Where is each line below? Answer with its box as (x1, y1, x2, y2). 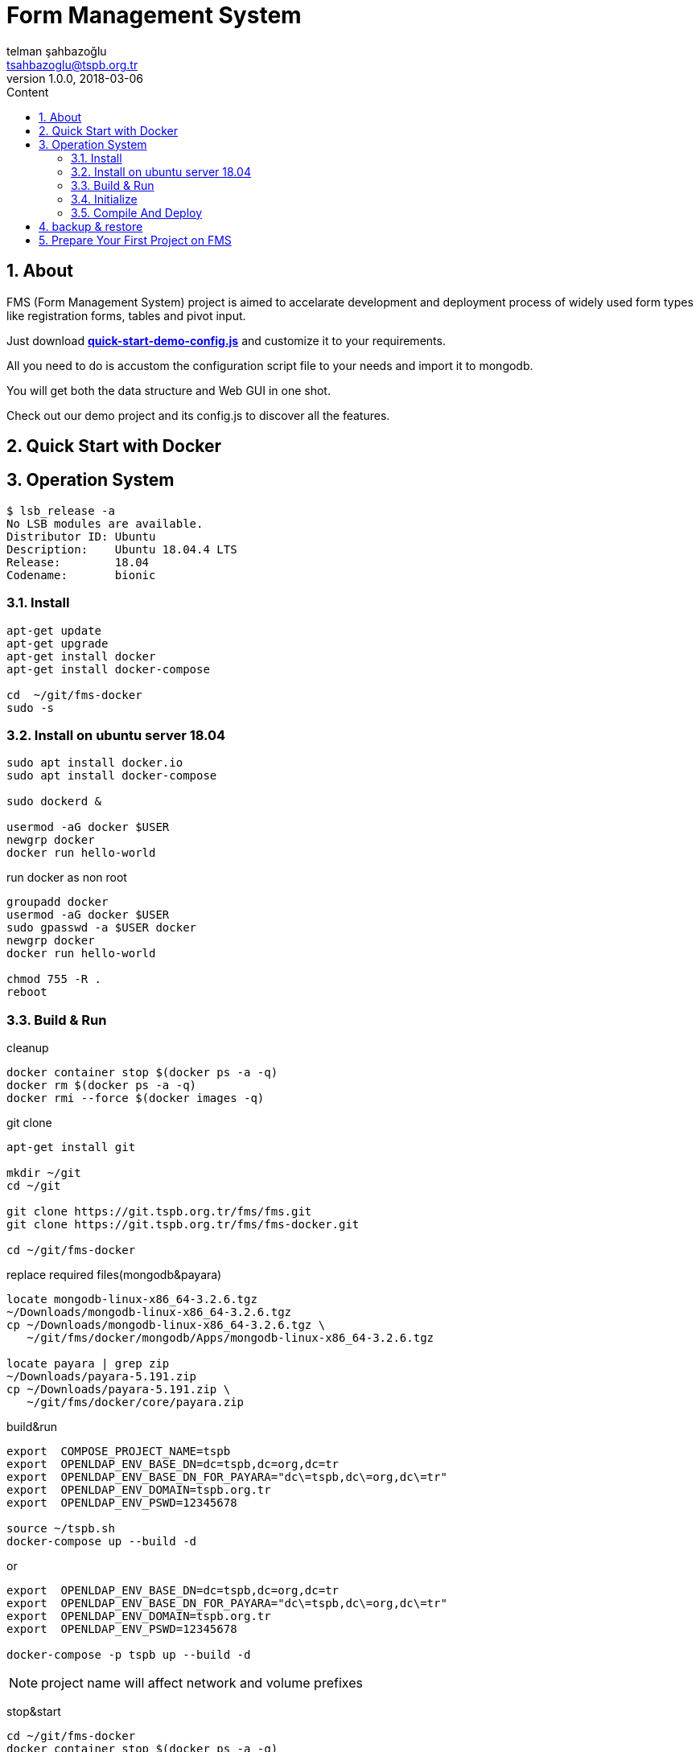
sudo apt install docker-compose (6, 769, 217, 783)
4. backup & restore (39, 219, 143, 233)
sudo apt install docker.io (6, 756, 183, 770)
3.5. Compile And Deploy (71, 205, 203, 220)
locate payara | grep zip (6, 1357, 170, 1371)
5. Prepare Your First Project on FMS (39, 232, 232, 247)
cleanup (6, 1041, 49, 1055)
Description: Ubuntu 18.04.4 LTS (6, 542, 237, 556)
